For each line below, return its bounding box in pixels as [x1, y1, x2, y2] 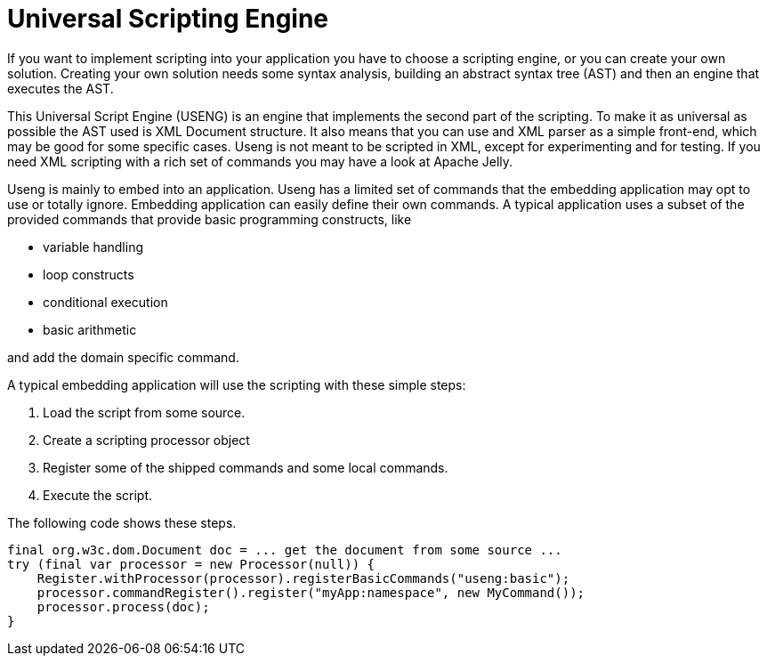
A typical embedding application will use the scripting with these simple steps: [7, 376, 466, 392]
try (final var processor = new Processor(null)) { [7, 556, 375, 571]
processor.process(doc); [36, 599, 210, 614]
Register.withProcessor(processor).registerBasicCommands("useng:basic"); [36, 570, 570, 586]
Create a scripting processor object [43, 432, 250, 448]
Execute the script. [43, 487, 153, 503]
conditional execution [43, 294, 168, 310]
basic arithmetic [43, 321, 137, 337]
